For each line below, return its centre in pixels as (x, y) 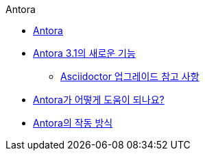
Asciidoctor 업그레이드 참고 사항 (130, 76)
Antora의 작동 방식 (73, 123)
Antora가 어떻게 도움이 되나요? (99, 100)
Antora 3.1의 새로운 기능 (84, 53)
